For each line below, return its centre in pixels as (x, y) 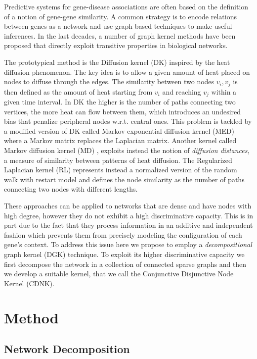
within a (224, 91)
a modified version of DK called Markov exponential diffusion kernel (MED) (119, 130)
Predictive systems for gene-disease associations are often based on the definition (126, 6)
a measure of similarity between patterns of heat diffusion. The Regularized (118, 160)
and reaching (182, 91)
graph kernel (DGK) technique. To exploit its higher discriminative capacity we (124, 254)
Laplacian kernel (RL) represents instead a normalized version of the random (121, 170)
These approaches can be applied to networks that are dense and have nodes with (128, 205)
